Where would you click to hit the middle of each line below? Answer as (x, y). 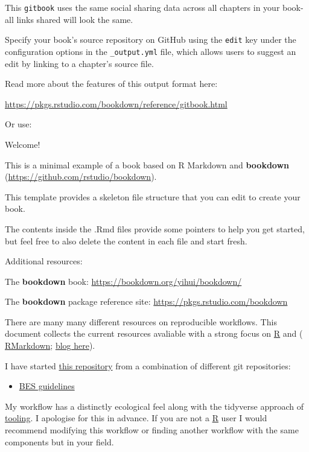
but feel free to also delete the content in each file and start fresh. (126, 240)
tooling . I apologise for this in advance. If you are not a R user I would (136, 418)
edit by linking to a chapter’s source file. (79, 63)
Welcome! (23, 144)
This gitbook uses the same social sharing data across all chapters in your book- (154, 7)
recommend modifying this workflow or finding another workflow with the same (152, 430)
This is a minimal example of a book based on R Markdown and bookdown (147, 164)
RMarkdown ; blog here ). (50, 345)
